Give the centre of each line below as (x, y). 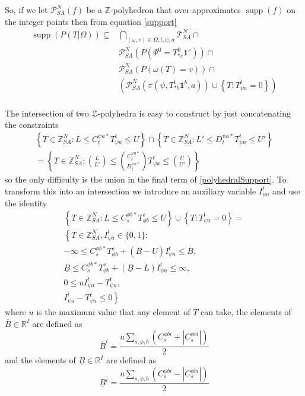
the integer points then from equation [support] (91, 21)
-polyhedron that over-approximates (175, 10)
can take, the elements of (246, 312)
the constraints (32, 125)
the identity (26, 203)
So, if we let (26, 10)
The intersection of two (47, 113)
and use (286, 191)
